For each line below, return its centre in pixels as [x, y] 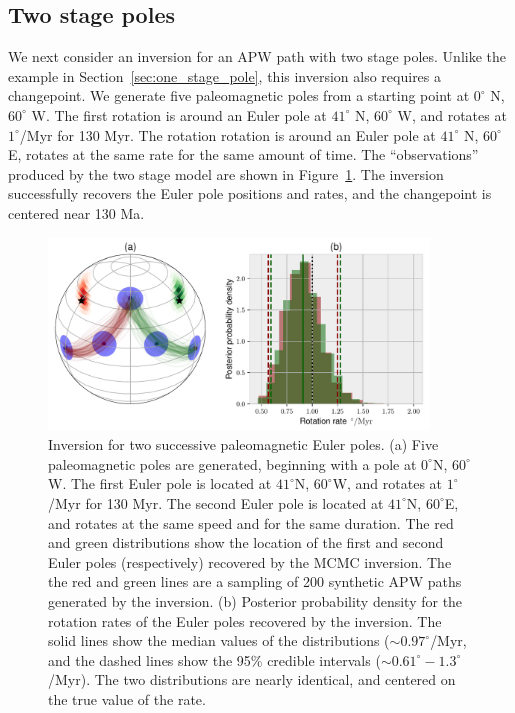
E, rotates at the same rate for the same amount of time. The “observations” [243, 154]
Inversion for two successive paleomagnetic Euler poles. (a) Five [243, 444]
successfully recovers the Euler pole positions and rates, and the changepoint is [250, 193]
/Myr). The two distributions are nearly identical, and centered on [252, 679]
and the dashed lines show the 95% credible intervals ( [214, 659]
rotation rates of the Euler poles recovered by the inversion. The [245, 620]
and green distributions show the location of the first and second [246, 542]
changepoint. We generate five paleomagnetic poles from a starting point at [239, 95]
